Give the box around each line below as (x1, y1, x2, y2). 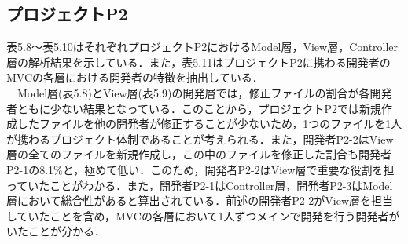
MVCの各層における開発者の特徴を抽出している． (6, 69, 263, 86)
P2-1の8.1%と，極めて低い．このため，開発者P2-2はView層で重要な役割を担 (6, 161, 395, 177)
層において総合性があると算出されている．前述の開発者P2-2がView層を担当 (6, 192, 394, 209)
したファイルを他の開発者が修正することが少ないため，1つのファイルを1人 (17, 115, 402, 132)
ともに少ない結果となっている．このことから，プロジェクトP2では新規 (17, 100, 381, 116)
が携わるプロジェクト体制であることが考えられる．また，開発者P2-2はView (6, 130, 394, 147)
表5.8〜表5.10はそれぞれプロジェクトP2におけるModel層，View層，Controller (6, 38, 399, 55)
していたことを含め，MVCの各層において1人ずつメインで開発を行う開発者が (6, 207, 400, 224)
